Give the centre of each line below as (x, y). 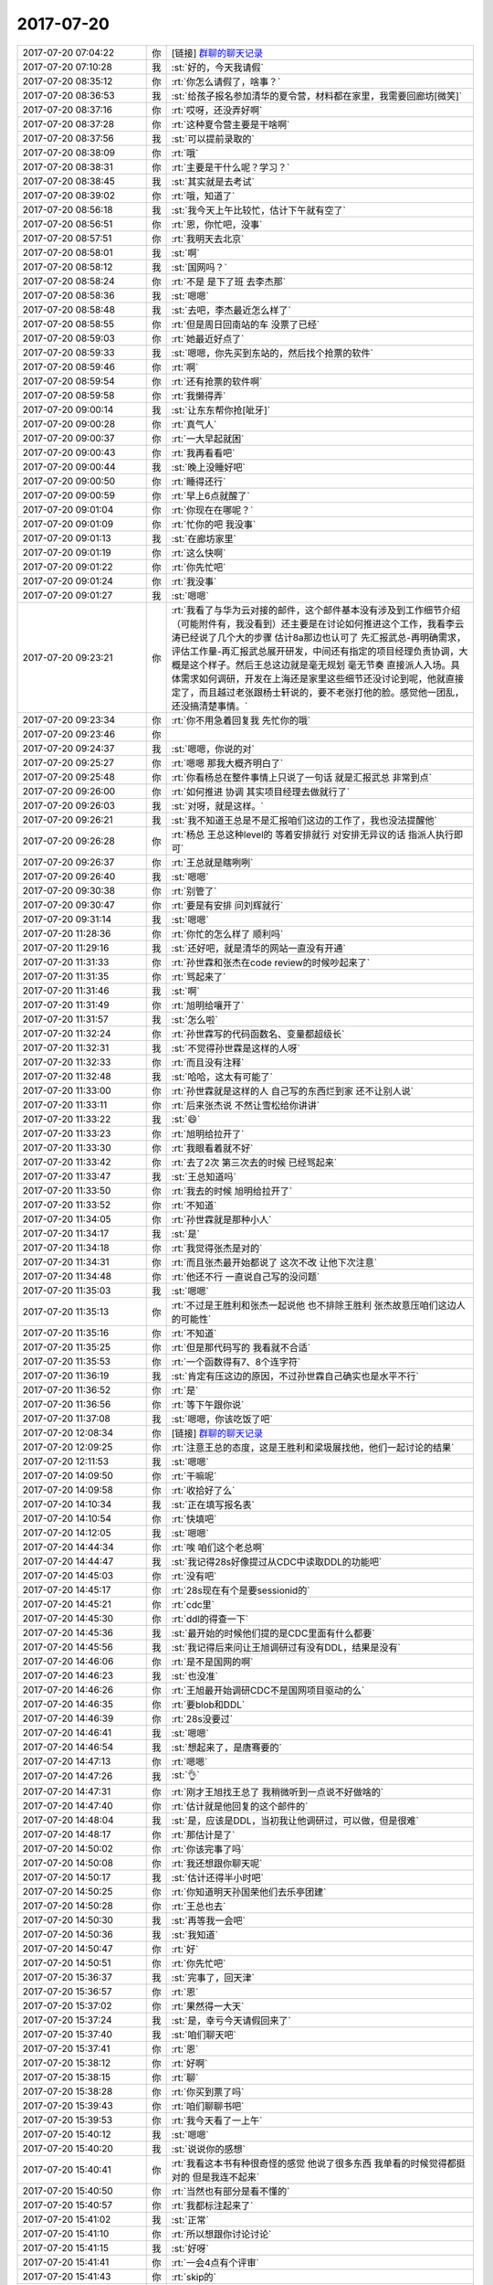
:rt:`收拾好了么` (203, 1490)
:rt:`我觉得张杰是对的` (217, 1248)
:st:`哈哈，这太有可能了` (222, 1077)
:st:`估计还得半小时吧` (217, 1877)
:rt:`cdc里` (193, 1604)
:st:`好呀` (190, 2248)
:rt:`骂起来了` (199, 976)
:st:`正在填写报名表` (213, 1504)
